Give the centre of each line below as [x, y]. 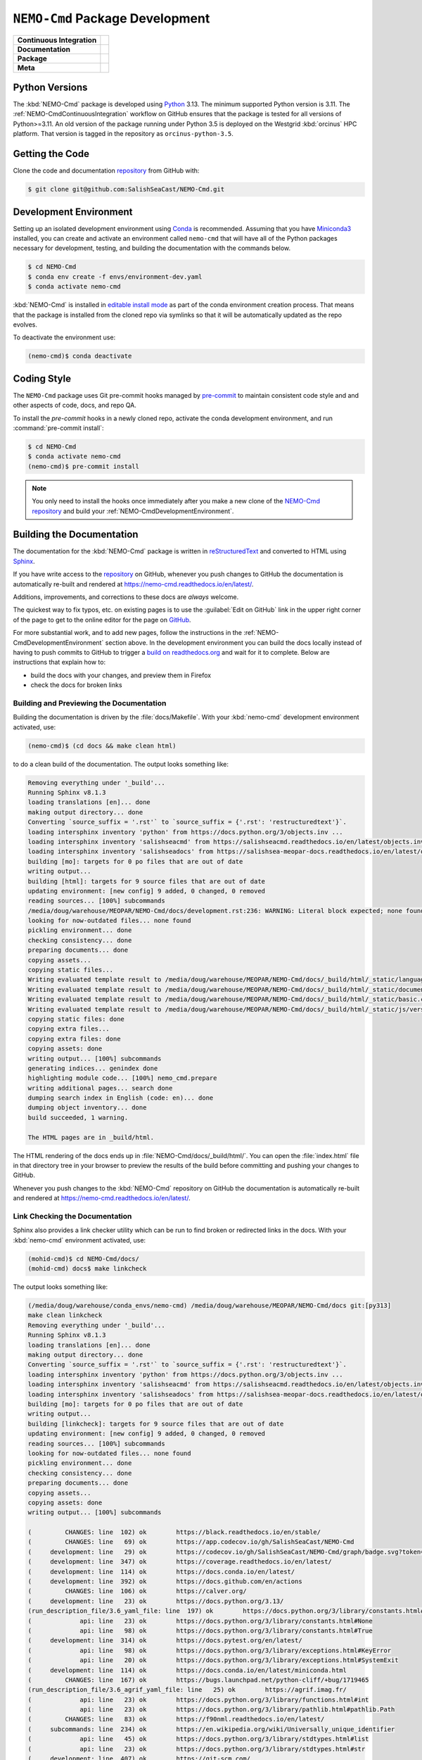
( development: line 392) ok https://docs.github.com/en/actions [165, 1582]
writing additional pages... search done [100, 1088]
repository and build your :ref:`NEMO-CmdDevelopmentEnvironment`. [133, 511]
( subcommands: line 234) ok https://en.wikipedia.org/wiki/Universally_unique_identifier [211, 1729]
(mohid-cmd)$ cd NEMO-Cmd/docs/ [84, 1259]
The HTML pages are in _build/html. [91, 1137]
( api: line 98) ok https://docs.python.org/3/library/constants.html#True [200, 1630]
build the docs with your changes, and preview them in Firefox [121, 675]
